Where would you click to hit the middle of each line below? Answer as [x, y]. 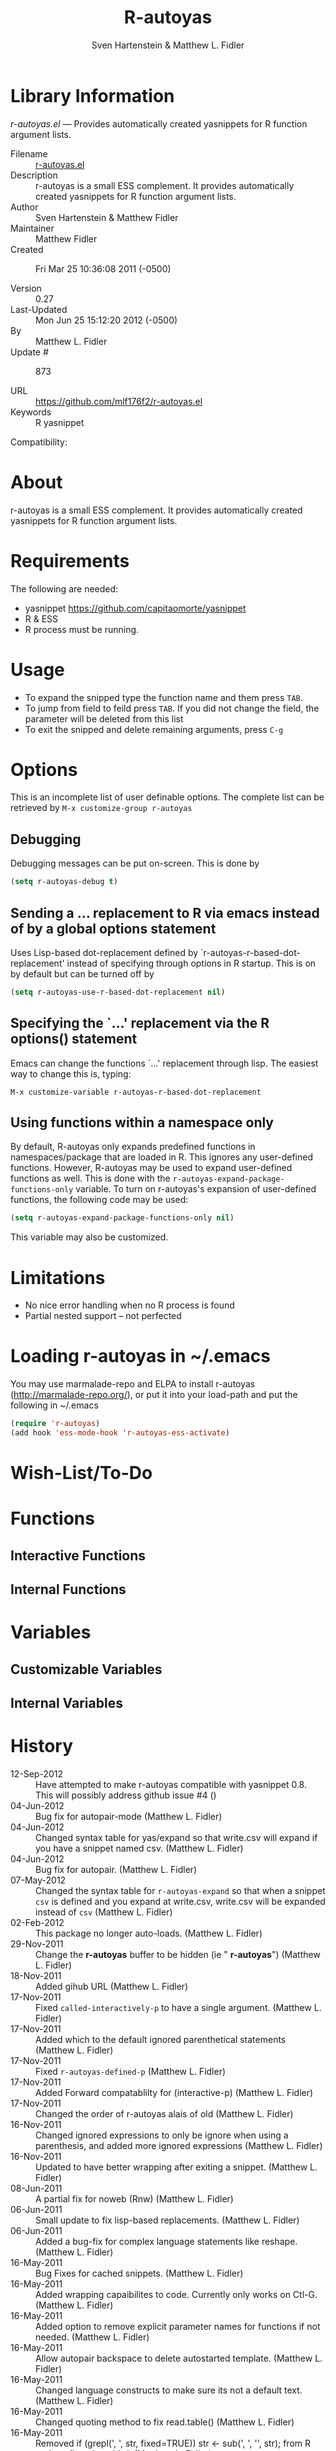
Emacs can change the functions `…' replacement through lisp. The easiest [164, 1063]
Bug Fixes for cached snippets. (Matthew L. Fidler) [139, 2273]
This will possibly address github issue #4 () [126, 1795]
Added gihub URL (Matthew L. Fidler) [112, 1986]
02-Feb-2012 [37, 1922]
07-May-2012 [38, 1880]
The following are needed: [64, 588]
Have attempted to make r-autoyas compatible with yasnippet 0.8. [171, 1784]
